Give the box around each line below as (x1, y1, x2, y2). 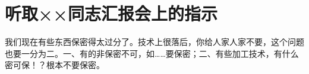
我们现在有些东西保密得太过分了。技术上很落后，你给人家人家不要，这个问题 (5, 36, 304, 48)
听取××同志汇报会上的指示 (5, 1, 218, 25)
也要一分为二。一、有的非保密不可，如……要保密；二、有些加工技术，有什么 (5, 47, 299, 59)
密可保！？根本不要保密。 (5, 59, 105, 71)
